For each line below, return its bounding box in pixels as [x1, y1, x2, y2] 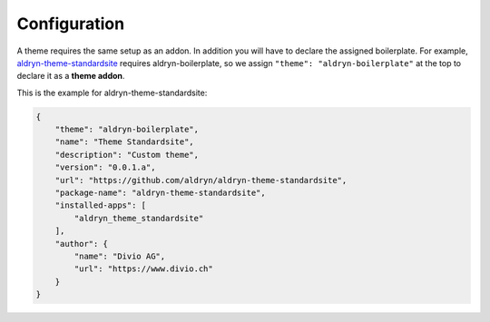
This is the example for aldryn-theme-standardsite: [16, 87, 208, 98]
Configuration [16, 14, 125, 34]
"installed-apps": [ [54, 200, 147, 210]
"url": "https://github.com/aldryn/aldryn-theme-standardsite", [54, 175, 348, 185]
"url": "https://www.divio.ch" [73, 264, 213, 274]
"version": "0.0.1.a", [54, 162, 156, 172]
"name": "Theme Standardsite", [54, 137, 194, 147]
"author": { [54, 239, 109, 249]
